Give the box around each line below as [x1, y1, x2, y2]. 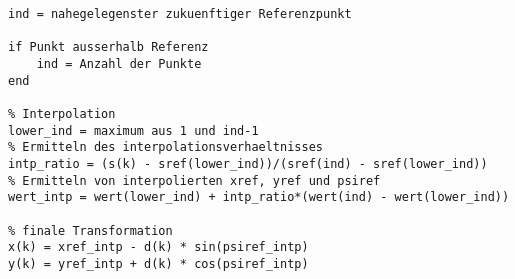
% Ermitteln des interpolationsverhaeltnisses [8, 140, 323, 155]
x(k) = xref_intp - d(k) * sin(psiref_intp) [8, 240, 309, 255]
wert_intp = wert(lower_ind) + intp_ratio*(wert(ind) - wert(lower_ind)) [8, 190, 510, 205]
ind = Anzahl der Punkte [36, 56, 202, 71]
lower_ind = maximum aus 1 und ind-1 [8, 123, 259, 138]
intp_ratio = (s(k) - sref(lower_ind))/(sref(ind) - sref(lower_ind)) [8, 156, 488, 171]
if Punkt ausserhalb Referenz [8, 40, 209, 55]
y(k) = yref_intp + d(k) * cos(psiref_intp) [8, 256, 309, 271]
